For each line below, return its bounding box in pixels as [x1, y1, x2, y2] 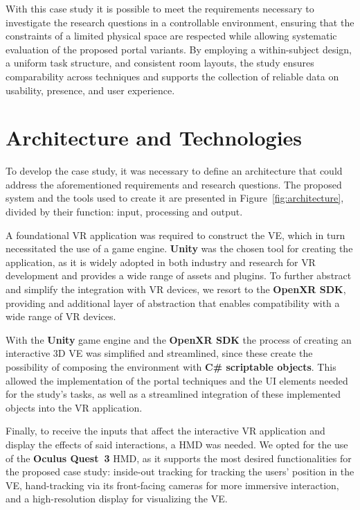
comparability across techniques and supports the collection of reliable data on [6, 69, 339, 83]
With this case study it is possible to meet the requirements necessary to [6, 1, 314, 15]
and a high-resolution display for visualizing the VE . [6, 491, 228, 506]
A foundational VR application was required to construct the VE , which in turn [6, 227, 345, 242]
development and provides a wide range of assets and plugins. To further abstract [6, 268, 352, 283]
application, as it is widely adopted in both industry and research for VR [6, 254, 316, 269]
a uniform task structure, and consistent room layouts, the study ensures [6, 55, 314, 70]
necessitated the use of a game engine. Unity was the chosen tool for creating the [6, 241, 353, 256]
